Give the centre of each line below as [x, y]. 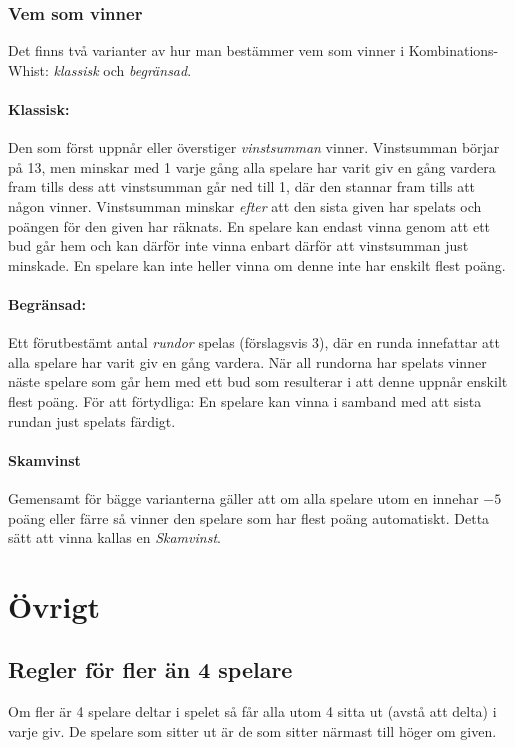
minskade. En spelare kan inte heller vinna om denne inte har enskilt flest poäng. [257, 264]
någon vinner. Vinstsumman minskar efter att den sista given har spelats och [245, 205]
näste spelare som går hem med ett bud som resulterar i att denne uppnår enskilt [258, 381]
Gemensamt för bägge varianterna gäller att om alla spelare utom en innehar [243, 497]
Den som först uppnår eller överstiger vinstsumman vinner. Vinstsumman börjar [254, 147]
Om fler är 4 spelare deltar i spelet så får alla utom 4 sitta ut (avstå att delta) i [252, 711]
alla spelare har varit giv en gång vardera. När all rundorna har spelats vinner [247, 361]
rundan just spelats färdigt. [92, 420]
